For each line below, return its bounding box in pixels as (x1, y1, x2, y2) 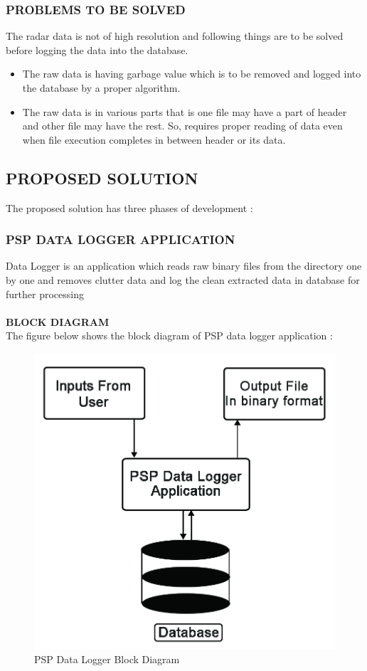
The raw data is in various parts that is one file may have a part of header (22, 104, 347, 119)
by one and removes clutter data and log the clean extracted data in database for (6, 272, 360, 287)
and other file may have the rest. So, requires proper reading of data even (22, 118, 343, 133)
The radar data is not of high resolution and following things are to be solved (6, 28, 344, 43)
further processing (6, 286, 84, 301)
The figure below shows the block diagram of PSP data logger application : (6, 328, 333, 343)
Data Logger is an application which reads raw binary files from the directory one (6, 258, 362, 273)
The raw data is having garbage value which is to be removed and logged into (22, 66, 361, 81)
